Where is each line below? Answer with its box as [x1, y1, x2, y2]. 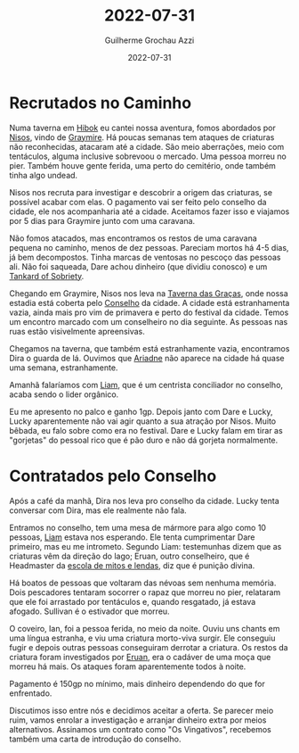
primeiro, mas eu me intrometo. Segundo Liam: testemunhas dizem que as [9, 541, 282, 551]
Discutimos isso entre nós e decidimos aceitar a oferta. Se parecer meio [9, 705, 274, 716]
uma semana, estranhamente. [9, 362, 118, 373]
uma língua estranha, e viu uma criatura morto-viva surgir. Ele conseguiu [9, 633, 276, 643]
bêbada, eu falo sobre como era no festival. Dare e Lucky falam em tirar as [9, 425, 283, 435]
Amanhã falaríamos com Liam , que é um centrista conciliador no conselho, [9, 379, 283, 390]
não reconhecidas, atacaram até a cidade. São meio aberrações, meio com [9, 141, 285, 152]
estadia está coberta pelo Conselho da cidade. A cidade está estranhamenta [9, 297, 290, 308]
